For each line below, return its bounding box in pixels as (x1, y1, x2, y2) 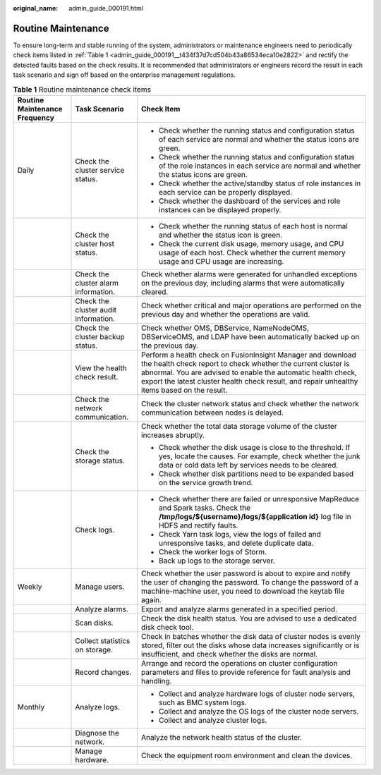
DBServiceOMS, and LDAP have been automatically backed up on (141, 331, 360, 341)
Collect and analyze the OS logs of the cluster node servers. (159, 706, 359, 716)
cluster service (75, 165, 125, 175)
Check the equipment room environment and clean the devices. (141, 750, 353, 760)
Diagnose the (75, 728, 120, 738)
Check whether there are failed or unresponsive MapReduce (159, 494, 360, 504)
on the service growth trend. (159, 477, 253, 487)
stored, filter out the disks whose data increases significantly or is (141, 640, 360, 650)
